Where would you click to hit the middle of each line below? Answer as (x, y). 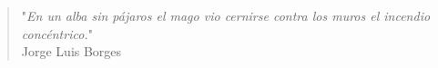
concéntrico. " (57, 33)
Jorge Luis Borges (71, 51)
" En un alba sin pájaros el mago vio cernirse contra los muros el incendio (226, 15)
